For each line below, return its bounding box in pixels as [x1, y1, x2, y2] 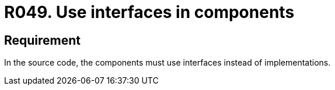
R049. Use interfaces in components [4, 2, 295, 22]
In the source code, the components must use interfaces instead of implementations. [4, 57, 331, 68]
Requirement [4, 33, 81, 48]
